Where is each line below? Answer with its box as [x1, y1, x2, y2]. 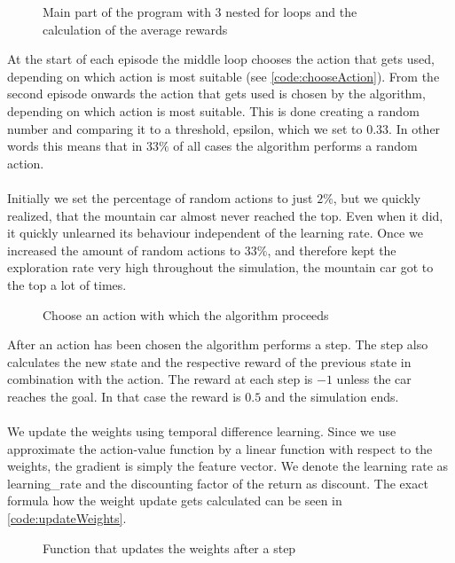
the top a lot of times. [7, 275, 127, 293]
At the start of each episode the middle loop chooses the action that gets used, [7, 50, 435, 68]
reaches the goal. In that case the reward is [7, 387, 241, 405]
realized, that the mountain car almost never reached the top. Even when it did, [7, 206, 443, 224]
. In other [388, 119, 441, 137]
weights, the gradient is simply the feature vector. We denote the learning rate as [7, 457, 449, 475]
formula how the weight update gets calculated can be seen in [7, 491, 342, 510]
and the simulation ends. [264, 387, 399, 405]
